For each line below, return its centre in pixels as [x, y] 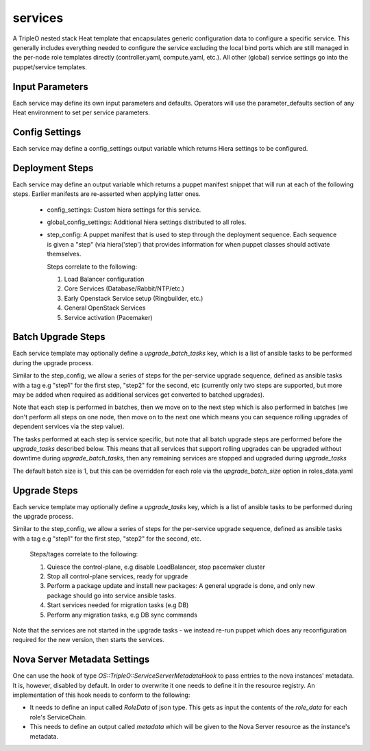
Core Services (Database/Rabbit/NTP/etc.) [124, 288]
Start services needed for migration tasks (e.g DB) [118, 605]
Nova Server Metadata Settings [81, 660]
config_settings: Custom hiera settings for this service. [124, 210]
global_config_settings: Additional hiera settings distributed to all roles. [147, 222]
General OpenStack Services [105, 308]
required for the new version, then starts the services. [88, 640]
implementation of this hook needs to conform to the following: [101, 695]
